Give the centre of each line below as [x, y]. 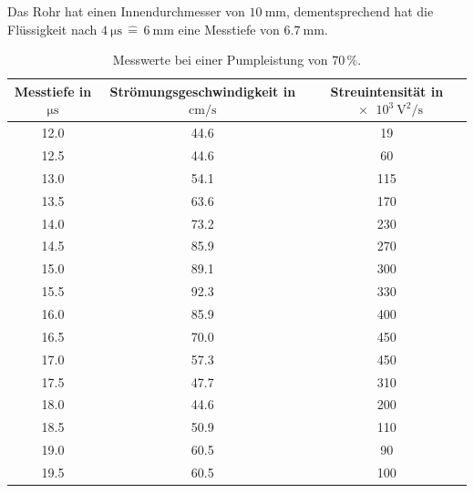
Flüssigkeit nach [52, 29]
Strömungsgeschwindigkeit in [203, 91]
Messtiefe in [53, 91]
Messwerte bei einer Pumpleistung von [220, 60]
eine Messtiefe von [229, 29]
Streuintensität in [387, 91]
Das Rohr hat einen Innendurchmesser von [126, 11]
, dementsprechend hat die [360, 11]
